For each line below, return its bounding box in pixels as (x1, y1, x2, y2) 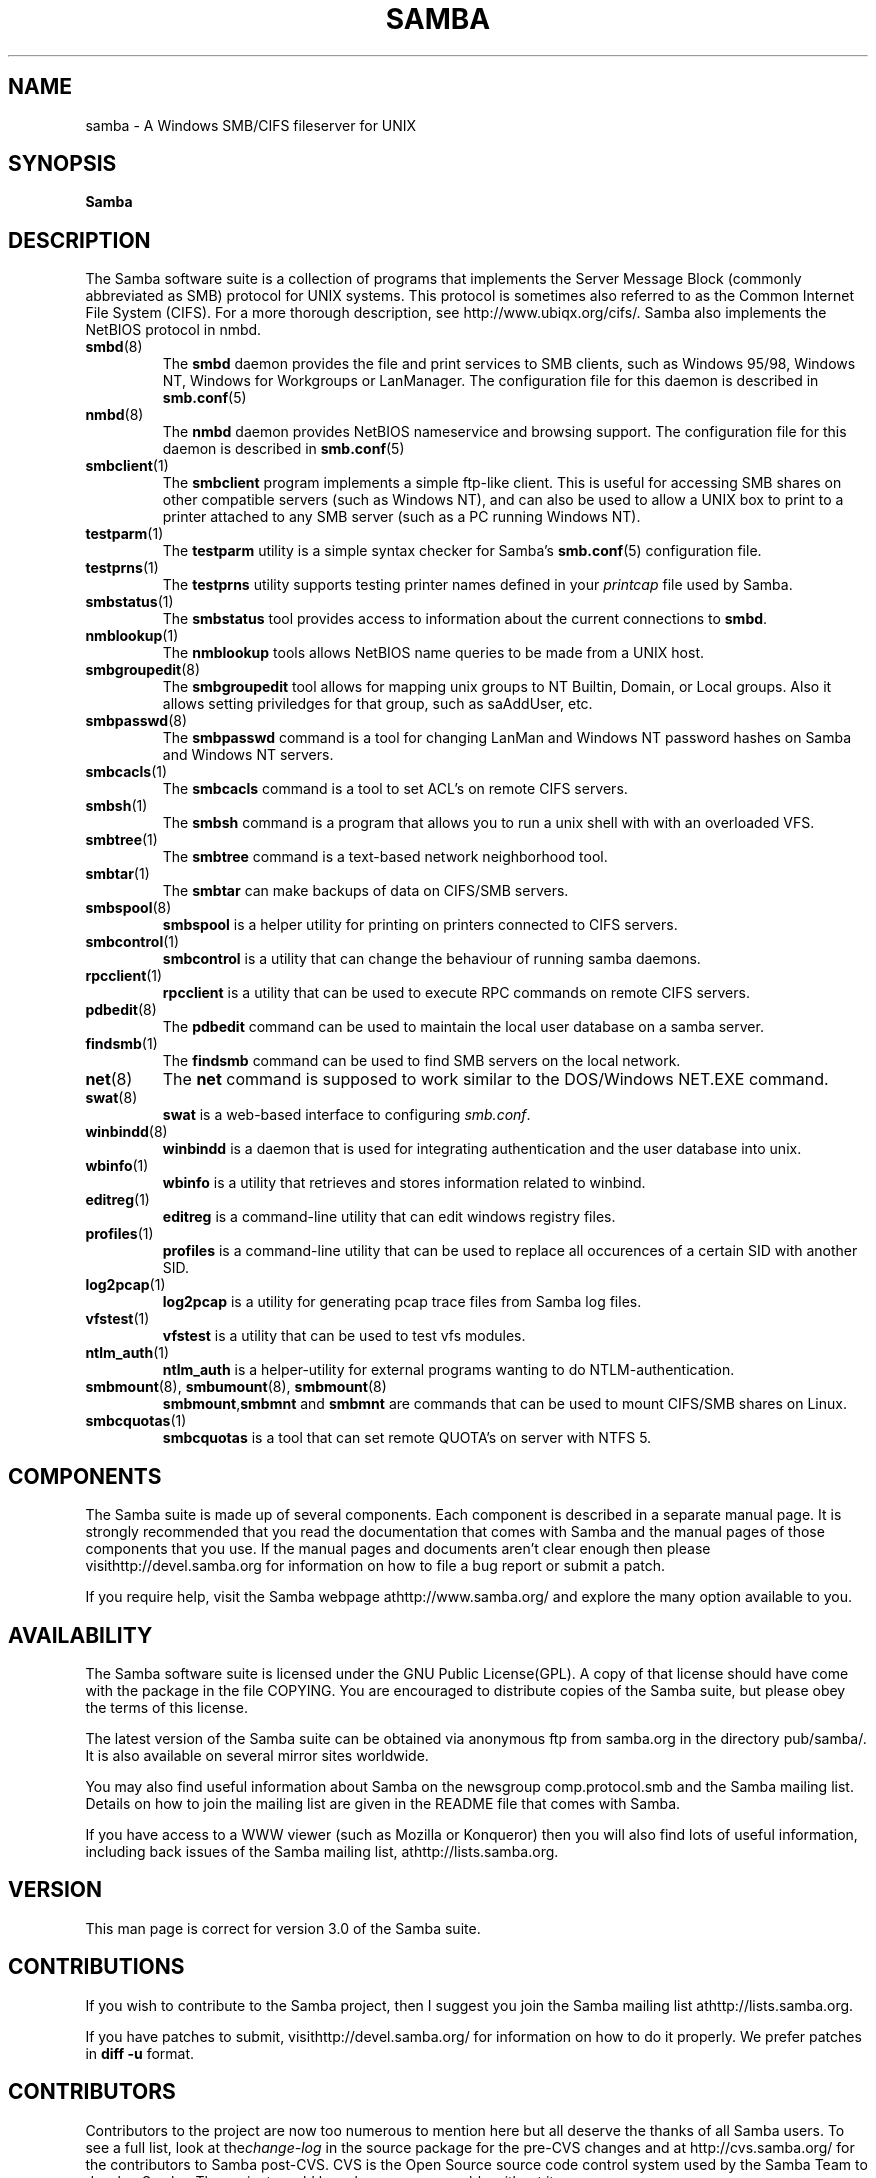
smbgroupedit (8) (85, 661, 201, 679)
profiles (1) (85, 1225, 154, 1243)
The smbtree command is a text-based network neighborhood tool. (162, 848, 608, 866)
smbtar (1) (85, 865, 150, 883)
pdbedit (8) (85, 1001, 157, 1019)
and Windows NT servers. (162, 746, 334, 764)
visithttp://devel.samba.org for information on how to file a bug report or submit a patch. (85, 1557, 665, 1575)
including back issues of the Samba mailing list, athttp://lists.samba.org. (85, 1842, 559, 1860)
